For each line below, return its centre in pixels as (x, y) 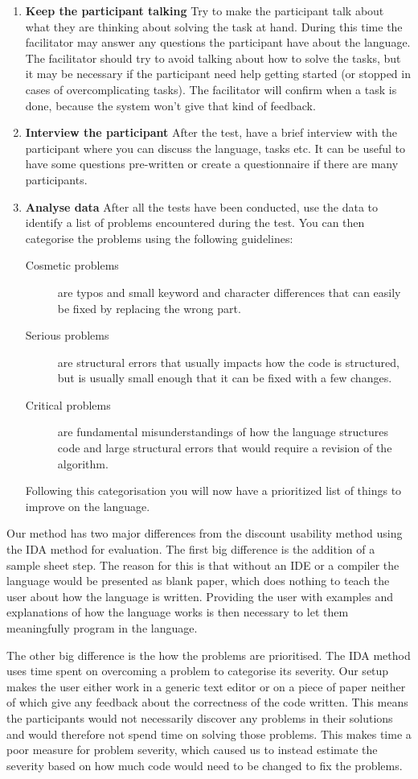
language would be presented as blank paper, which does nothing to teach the (198, 581)
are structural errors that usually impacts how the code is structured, (228, 362)
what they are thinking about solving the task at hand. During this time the (214, 26)
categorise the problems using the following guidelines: (159, 238)
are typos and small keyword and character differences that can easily (229, 292)
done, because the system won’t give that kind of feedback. (170, 105)
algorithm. (83, 463)
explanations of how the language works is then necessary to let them (178, 612)
